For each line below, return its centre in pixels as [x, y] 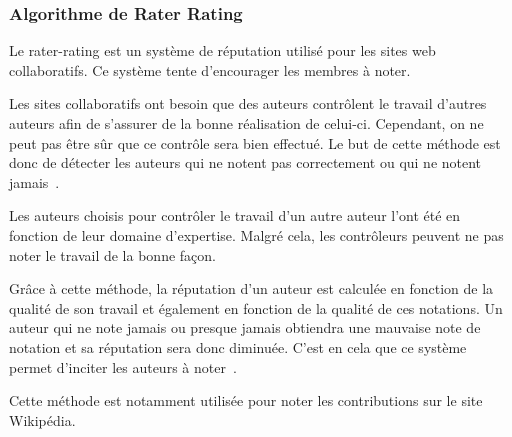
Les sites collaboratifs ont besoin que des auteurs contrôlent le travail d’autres [248, 103]
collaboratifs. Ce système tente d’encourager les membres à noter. [210, 69]
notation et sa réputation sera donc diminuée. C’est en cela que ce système [238, 346]
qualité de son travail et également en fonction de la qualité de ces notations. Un [256, 307]
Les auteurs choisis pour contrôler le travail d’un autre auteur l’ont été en [235, 215]
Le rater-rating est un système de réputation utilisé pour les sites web [222, 50]
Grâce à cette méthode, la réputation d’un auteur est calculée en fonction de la [251, 288]
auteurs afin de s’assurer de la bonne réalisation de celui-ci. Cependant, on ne [246, 123]
